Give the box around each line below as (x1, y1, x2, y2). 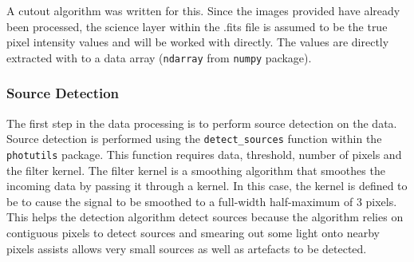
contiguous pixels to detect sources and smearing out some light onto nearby (6, 224, 380, 240)
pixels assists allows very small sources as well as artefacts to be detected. (6, 240, 367, 256)
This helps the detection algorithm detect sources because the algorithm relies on (6, 208, 404, 225)
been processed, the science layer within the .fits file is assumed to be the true (6, 18, 388, 34)
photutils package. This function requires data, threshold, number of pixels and (6, 145, 402, 162)
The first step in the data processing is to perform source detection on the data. (6, 114, 397, 131)
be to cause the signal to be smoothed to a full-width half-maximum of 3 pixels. (6, 193, 397, 209)
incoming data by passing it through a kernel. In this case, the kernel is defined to (6, 177, 408, 194)
